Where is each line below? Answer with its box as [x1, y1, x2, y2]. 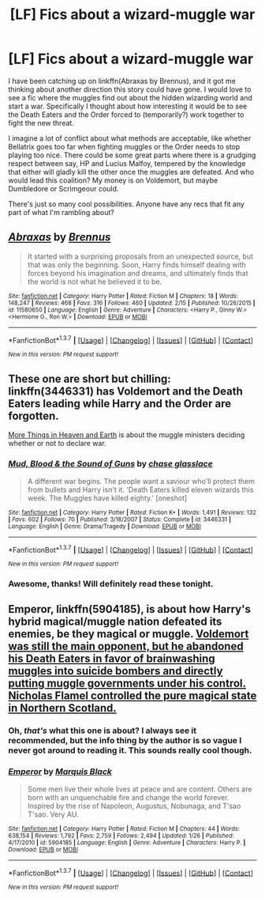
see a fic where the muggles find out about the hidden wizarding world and [8, 93, 252, 102]
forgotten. [8, 409, 59, 422]
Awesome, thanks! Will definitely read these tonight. [8, 579, 215, 590]
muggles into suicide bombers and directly [8, 664, 223, 678]
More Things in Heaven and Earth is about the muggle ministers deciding [8, 430, 245, 440]
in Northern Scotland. [8, 701, 117, 715]
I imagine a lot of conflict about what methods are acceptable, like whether [8, 133, 252, 143]
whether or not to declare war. [8, 439, 106, 448]
